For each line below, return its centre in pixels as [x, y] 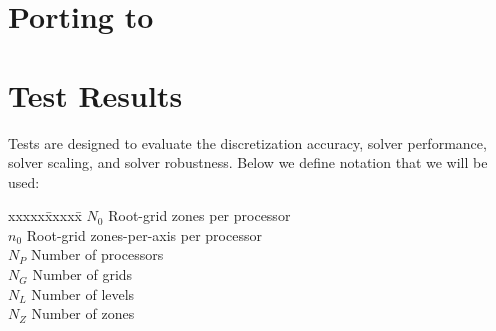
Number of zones [83, 313]
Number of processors [97, 254]
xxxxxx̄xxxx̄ [45, 215]
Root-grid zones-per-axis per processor [144, 234]
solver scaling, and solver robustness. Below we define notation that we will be [248, 162]
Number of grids [82, 274]
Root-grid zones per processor [199, 215]
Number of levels [83, 293]
